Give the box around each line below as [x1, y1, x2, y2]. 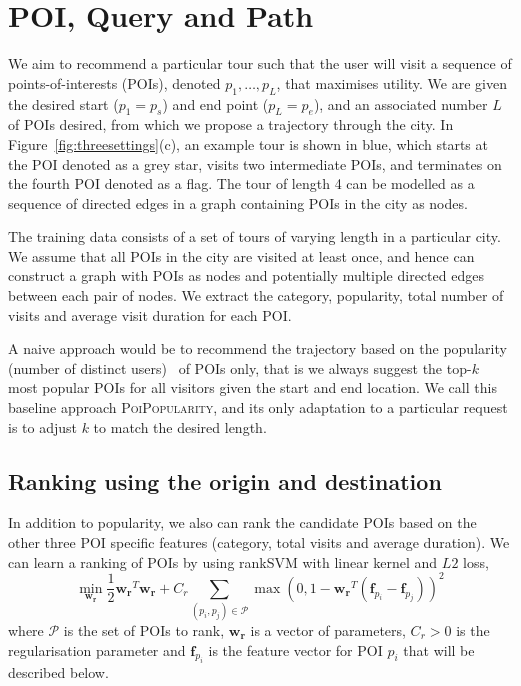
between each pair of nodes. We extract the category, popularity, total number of [8, 285, 504, 306]
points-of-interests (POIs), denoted [8, 72, 221, 93]
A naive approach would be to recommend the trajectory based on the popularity [8, 338, 507, 359]
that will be [403, 639, 475, 660]
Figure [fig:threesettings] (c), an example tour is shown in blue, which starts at [8, 133, 488, 154]
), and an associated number [313, 93, 488, 114]
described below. [8, 662, 109, 683]
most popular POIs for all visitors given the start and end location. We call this [8, 377, 497, 398]
